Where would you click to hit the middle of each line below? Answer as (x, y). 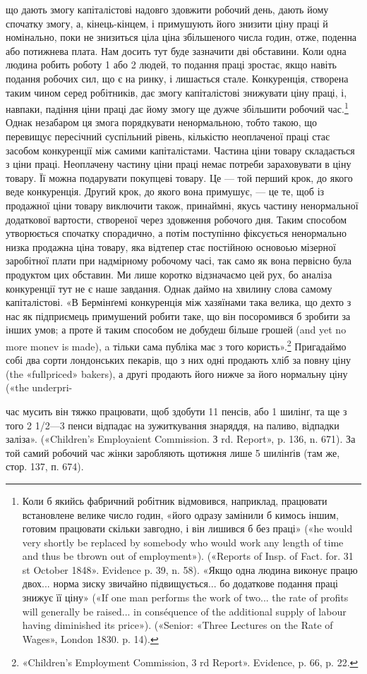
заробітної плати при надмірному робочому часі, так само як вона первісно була (179, 261)
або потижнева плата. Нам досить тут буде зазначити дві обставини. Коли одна (176, 50)
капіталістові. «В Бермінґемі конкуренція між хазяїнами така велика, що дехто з (179, 302)
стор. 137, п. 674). (45, 466)
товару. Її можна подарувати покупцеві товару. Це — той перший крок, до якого (179, 177)
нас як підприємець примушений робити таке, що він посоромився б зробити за (178, 315)
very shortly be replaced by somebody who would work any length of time (183, 542)
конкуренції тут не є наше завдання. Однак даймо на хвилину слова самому (169, 288)
